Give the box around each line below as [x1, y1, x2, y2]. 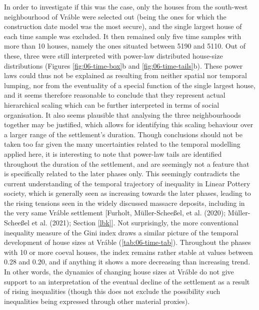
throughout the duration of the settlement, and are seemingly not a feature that [4, 158, 249, 169]
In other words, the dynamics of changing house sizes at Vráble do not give [4, 266, 234, 277]
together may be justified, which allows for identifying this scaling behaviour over [4, 119, 253, 130]
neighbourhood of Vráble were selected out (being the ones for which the [4, 11, 226, 22]
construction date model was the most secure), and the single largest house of [4, 21, 242, 32]
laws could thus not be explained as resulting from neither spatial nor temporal [4, 70, 247, 81]
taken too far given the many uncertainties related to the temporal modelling [4, 139, 240, 149]
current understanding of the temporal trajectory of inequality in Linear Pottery [4, 178, 250, 188]
